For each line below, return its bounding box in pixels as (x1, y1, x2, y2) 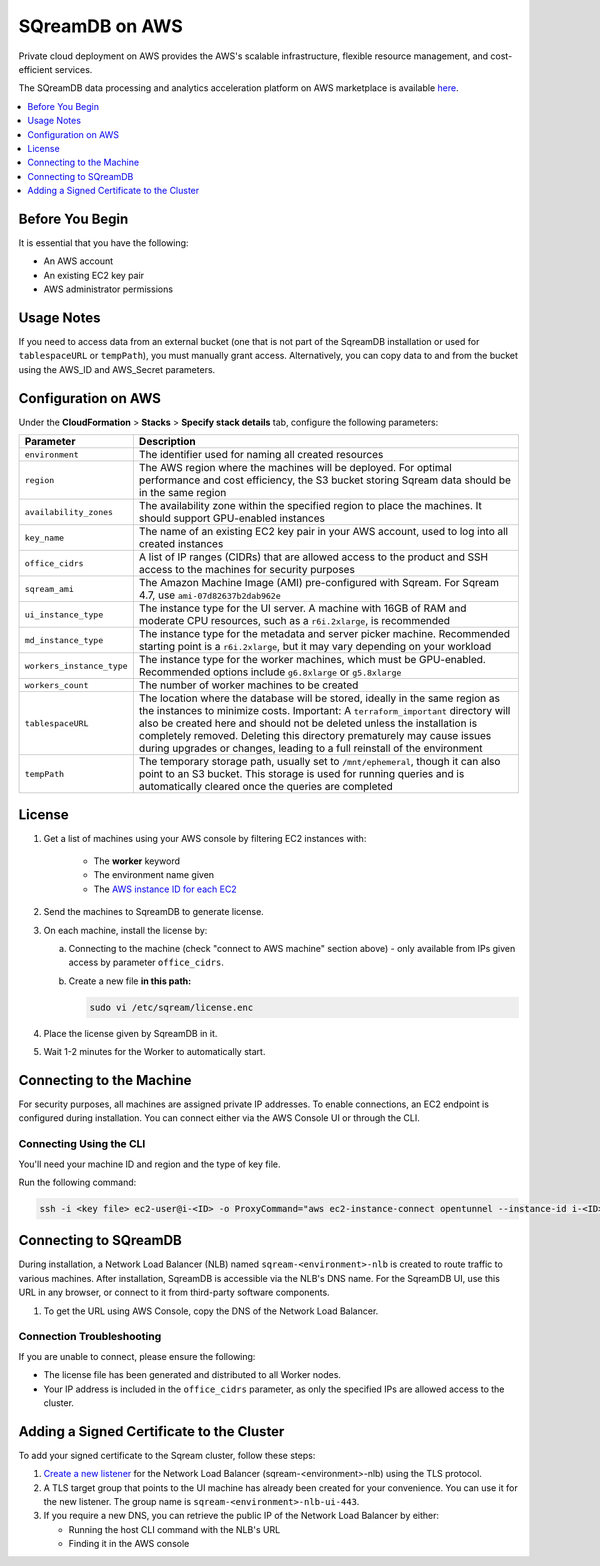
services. (54, 63, 93, 75)
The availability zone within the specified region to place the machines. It (138, 499, 482, 513)
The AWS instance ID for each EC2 (93, 883, 237, 895)
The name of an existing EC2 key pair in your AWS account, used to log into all (138, 525, 509, 539)
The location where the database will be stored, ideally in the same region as (138, 691, 500, 705)
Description (138, 435, 197, 449)
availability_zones (24, 506, 114, 517)
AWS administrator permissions (43, 283, 174, 295)
